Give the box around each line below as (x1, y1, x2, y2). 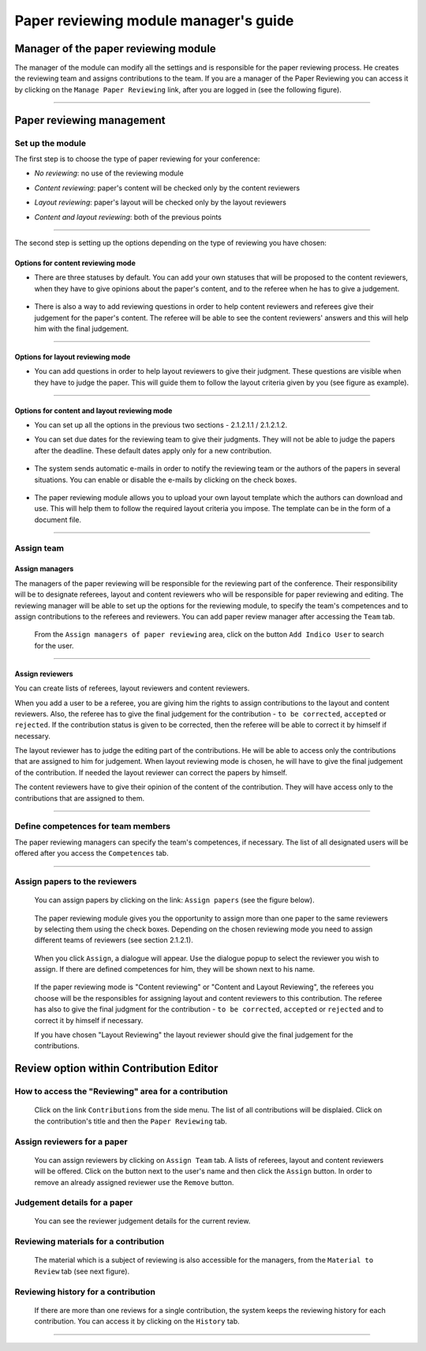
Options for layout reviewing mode (14, 352, 131, 361)
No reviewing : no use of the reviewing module (34, 168, 185, 178)
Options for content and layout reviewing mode (14, 405, 173, 415)
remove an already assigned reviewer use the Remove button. (34, 1177, 234, 1187)
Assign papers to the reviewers (14, 875, 137, 886)
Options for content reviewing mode (14, 258, 136, 268)
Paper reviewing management (14, 113, 166, 126)
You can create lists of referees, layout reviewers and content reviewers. (14, 683, 250, 693)
